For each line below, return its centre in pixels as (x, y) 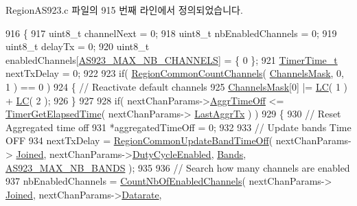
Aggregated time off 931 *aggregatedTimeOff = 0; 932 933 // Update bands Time (178, 127)
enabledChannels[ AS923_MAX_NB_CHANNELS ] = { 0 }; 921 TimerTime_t (172, 59)
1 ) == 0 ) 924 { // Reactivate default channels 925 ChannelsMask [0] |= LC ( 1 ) (177, 86)
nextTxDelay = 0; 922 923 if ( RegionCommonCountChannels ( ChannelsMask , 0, (175, 73)
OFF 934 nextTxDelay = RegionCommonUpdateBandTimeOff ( (139, 140)
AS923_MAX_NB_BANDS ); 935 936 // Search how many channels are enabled (178, 167)
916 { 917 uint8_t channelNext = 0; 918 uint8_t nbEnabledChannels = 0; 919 (171, 33)
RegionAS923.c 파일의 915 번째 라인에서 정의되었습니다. (124, 10)
